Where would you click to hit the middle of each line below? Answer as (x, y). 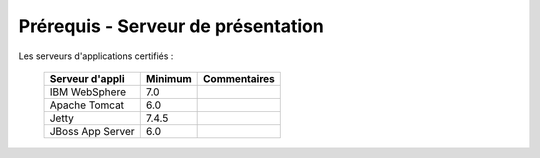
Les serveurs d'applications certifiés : (96, 56)
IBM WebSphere (88, 92)
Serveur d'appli (87, 78)
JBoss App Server (92, 131)
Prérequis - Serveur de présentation (171, 26)
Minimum (168, 78)
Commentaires (239, 78)
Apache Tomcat (87, 105)
